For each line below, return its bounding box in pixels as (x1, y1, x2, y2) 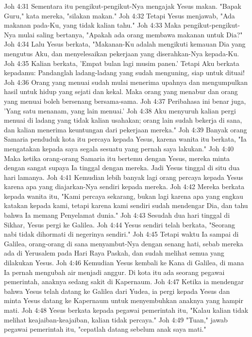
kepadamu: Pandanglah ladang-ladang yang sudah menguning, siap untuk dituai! (4, 67, 245, 78)
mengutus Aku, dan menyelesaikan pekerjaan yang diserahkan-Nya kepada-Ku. (4, 48, 239, 58)
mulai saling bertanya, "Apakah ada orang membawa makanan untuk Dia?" (18, 29, 243, 39)
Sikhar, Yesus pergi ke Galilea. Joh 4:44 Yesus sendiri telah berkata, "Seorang (4, 219, 235, 229)
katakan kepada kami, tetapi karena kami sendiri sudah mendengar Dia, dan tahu (4, 200, 248, 210)
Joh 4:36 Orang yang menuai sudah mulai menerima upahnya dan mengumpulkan (4, 77, 248, 87)
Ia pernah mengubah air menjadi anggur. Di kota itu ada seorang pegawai (4, 267, 225, 277)
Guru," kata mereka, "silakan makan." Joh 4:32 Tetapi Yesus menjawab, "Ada (4, 10, 235, 20)
